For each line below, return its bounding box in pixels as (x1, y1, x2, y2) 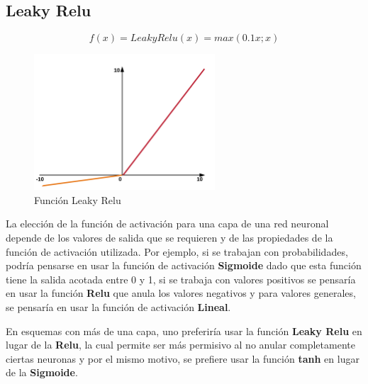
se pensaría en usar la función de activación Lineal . (6, 299, 231, 314)
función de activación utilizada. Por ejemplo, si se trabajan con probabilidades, (6, 244, 348, 259)
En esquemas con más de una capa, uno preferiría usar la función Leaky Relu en (6, 323, 362, 338)
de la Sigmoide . (6, 365, 78, 380)
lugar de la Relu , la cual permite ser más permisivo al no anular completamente (6, 337, 355, 352)
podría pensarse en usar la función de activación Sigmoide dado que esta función (6, 258, 362, 273)
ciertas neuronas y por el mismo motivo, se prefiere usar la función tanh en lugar (6, 351, 359, 366)
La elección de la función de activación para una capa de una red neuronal (6, 216, 329, 231)
